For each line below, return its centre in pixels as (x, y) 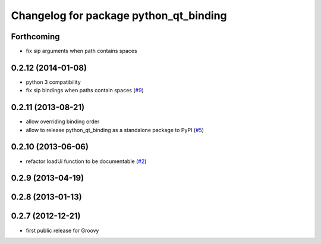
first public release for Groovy (62, 230)
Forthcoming (35, 37)
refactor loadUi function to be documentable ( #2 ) (86, 161)
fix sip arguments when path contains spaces (81, 51)
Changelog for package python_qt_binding (119, 15)
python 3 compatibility (53, 82)
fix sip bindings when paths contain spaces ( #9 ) (85, 90)
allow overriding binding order (63, 121)
